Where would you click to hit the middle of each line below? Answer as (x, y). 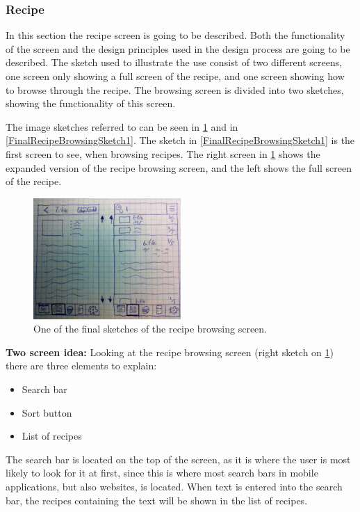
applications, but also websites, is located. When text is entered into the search (174, 486)
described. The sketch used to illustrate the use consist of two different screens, (174, 62)
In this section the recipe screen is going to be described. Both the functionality (175, 35)
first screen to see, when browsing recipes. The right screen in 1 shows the (163, 153)
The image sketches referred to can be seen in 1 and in (122, 126)
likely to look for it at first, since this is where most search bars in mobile (162, 473)
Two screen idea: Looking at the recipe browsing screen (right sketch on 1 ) (170, 352)
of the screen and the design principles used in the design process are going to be (178, 48)
